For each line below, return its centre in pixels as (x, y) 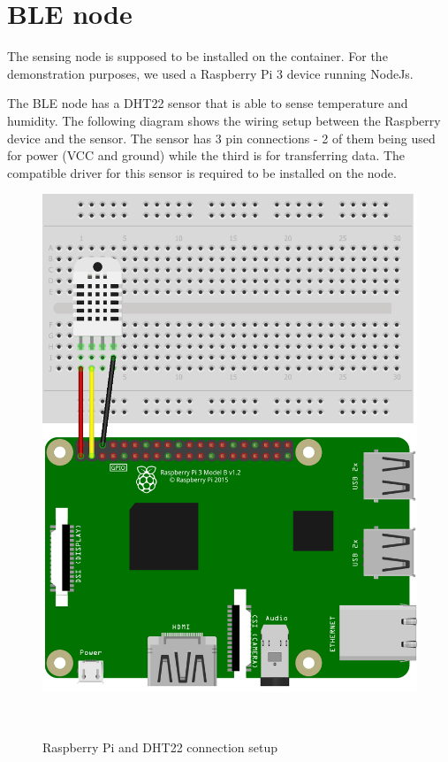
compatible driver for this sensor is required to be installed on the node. (202, 172)
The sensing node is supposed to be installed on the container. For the (197, 56)
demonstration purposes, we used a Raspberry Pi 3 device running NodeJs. (210, 73)
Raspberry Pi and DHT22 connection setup (160, 747)
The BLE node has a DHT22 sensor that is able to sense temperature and (208, 103)
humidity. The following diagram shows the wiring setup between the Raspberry (224, 120)
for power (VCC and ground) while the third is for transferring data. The (206, 155)
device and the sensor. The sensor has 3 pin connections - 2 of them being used (221, 138)
